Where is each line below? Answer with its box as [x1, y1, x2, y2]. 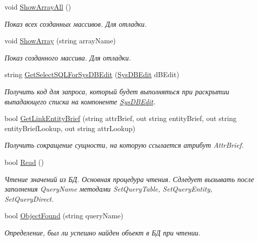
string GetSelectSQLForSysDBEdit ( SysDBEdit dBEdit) [5, 69, 179, 80]
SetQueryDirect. [5, 193, 54, 204]
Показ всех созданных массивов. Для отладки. [5, 18, 147, 29]
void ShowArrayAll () [5, 2, 71, 12]
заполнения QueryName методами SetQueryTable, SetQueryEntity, [5, 184, 213, 194]
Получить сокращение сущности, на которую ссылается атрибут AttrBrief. [5, 140, 244, 150]
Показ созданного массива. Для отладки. [5, 52, 131, 63]
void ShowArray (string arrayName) [5, 35, 116, 46]
